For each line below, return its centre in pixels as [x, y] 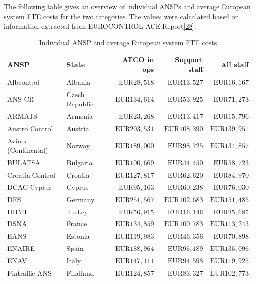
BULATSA [24, 162]
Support [189, 59]
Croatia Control [31, 175]
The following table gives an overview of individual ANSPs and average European [127, 6]
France [77, 224]
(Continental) [28, 150]
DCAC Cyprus [30, 187]
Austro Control [30, 128]
